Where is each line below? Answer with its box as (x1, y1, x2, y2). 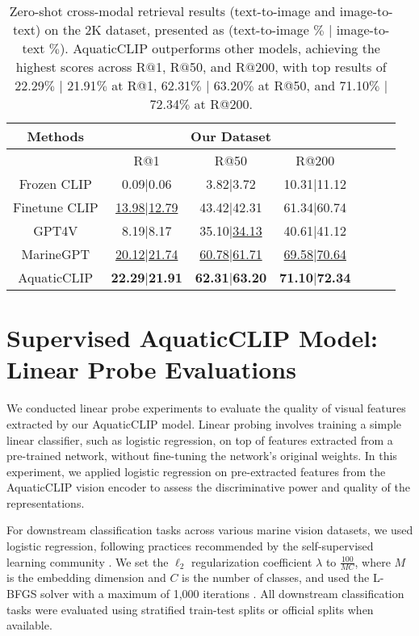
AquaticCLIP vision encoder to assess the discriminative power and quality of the (6, 479, 410, 496)
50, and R (189, 57, 245, 76)
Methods (27, 127, 85, 145)
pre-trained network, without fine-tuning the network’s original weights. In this (6, 447, 397, 464)
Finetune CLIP (13, 198, 98, 216)
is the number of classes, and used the (182, 569, 370, 586)
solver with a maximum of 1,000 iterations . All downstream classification (40, 585, 404, 602)
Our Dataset (191, 127, 271, 145)
